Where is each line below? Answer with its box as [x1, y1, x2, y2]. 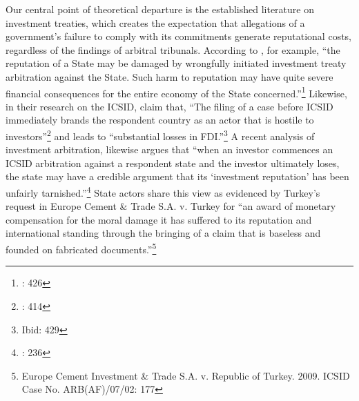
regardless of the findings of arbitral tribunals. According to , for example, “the [6, 42, 340, 57]
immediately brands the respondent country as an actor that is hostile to [6, 113, 314, 127]
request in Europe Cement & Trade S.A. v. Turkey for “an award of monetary [6, 199, 336, 213]
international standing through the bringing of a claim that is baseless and [6, 226, 321, 240]
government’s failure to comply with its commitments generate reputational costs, [6, 29, 352, 43]
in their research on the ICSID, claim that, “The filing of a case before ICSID [6, 99, 333, 113]
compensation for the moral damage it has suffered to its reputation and [6, 212, 312, 226]
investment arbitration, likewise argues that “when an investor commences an [6, 142, 333, 157]
